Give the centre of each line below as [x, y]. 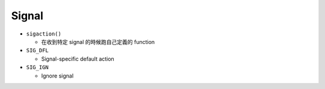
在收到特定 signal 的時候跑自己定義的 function [98, 41]
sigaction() [44, 34]
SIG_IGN [38, 67]
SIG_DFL [38, 51]
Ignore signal [57, 76]
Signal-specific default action [78, 59]
